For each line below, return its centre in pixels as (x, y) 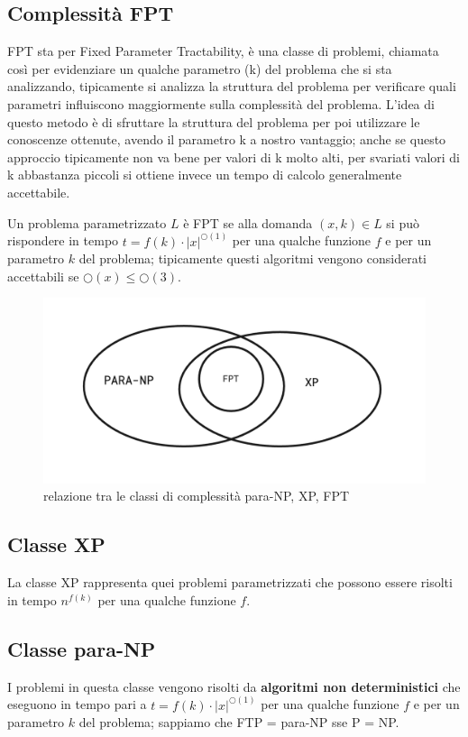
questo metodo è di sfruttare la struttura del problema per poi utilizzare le (214, 121)
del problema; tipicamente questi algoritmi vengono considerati (252, 258)
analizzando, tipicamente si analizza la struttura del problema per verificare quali (232, 86)
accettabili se (43, 276)
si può (403, 222)
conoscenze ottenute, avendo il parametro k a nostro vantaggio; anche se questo (227, 139)
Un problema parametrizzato (87, 222)
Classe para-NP (82, 648)
